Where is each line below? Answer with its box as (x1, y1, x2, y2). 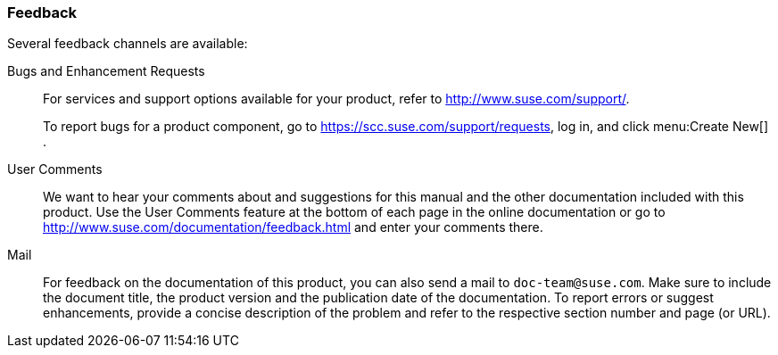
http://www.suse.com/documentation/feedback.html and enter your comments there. (43, 219, 543, 235)
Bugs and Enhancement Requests (7, 63, 205, 79)
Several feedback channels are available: (7, 36, 248, 52)
